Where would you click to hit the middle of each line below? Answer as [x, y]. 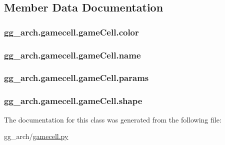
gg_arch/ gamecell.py [36, 136]
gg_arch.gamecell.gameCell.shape [73, 101]
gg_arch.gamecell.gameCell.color [71, 32]
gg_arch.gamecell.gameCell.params [76, 78]
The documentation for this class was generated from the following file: [113, 119]
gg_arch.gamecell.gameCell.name [72, 55]
